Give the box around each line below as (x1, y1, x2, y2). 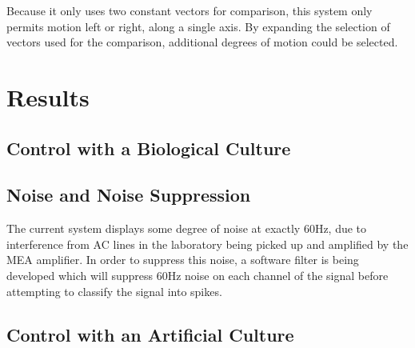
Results (6, 80, 90, 113)
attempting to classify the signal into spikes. (6, 282, 222, 299)
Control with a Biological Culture (6, 135, 291, 160)
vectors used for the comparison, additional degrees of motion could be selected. (6, 34, 398, 50)
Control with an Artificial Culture (6, 322, 294, 346)
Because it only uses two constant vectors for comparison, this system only (6, 2, 373, 18)
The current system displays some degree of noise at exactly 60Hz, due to (6, 220, 367, 237)
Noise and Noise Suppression (6, 182, 251, 207)
